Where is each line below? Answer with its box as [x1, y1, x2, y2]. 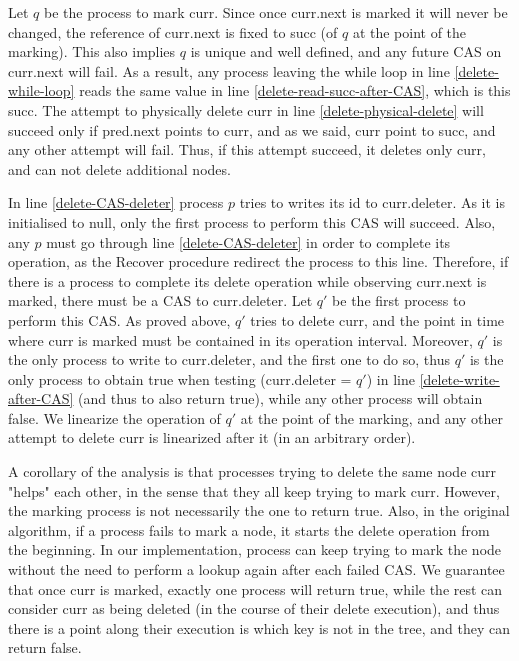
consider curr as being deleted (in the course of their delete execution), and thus [8, 598, 500, 619]
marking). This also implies [8, 41, 176, 62]
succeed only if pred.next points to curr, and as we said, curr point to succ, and [8, 119, 496, 140]
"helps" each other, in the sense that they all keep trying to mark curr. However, [8, 480, 500, 501]
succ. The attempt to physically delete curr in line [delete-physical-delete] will [8, 99, 484, 120]
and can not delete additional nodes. [8, 158, 231, 179]
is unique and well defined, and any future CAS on [190, 41, 502, 62]
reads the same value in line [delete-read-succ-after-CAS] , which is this [79, 80, 511, 101]
